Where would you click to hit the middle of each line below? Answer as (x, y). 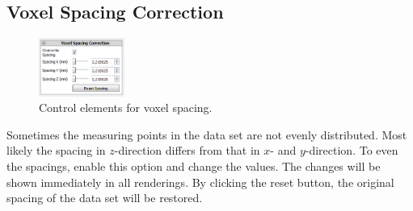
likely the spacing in (56, 150)
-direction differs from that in (187, 150)
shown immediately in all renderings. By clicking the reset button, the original (200, 182)
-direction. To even (352, 150)
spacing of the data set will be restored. (105, 198)
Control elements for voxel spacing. (126, 108)
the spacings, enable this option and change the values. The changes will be (194, 165)
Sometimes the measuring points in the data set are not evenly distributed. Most (207, 134)
